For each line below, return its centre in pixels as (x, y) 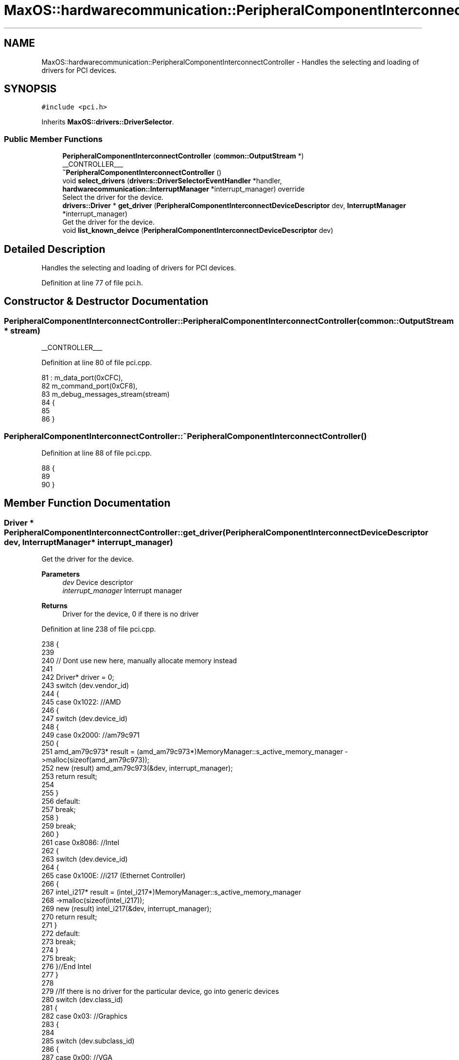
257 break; (59, 810)
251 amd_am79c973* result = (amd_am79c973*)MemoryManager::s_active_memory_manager (192, 752)
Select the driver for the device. (113, 197)
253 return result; (69, 777)
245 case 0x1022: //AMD (81, 702)
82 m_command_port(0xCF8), (89, 386)
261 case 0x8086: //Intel (80, 843)
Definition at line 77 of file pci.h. (92, 283)
